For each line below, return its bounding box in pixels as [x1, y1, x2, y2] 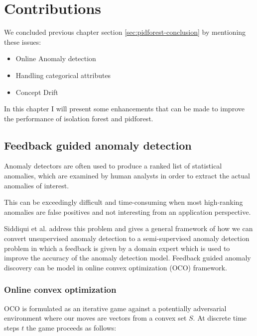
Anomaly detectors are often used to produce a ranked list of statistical [4, 161, 222, 171]
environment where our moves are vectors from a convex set [4, 313, 187, 323]
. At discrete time [193, 313, 247, 323]
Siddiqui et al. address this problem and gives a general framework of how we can [4, 223, 253, 234]
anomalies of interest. [4, 180, 69, 190]
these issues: [4, 36, 41, 47]
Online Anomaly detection [15, 53, 96, 64]
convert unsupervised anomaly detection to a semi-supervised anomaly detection [4, 233, 250, 244]
